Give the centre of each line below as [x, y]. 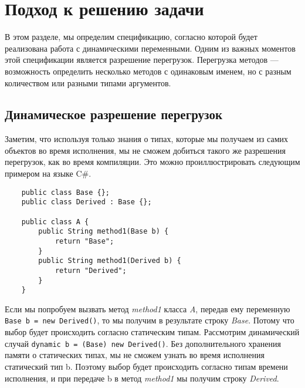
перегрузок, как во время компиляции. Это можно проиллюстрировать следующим [152, 162]
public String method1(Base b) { [104, 232]
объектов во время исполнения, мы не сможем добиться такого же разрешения [145, 150]
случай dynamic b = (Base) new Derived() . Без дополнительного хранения [143, 343]
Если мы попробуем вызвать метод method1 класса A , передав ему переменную [148, 308]
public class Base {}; [65, 192]
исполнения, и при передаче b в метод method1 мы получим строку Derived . [142, 378]
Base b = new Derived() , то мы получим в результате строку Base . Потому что [150, 320]
